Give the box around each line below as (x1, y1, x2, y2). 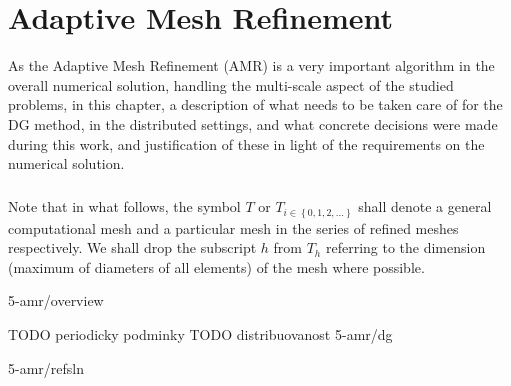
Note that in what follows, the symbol (8, 196, 241, 217)
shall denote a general (358, 196, 492, 217)
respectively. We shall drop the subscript (8, 237, 257, 258)
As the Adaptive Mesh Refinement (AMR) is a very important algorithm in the (8, 55, 495, 76)
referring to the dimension (325, 237, 486, 258)
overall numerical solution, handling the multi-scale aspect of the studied (8, 74, 454, 95)
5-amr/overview (8, 290, 104, 311)
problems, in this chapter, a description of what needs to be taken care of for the (8, 94, 503, 115)
